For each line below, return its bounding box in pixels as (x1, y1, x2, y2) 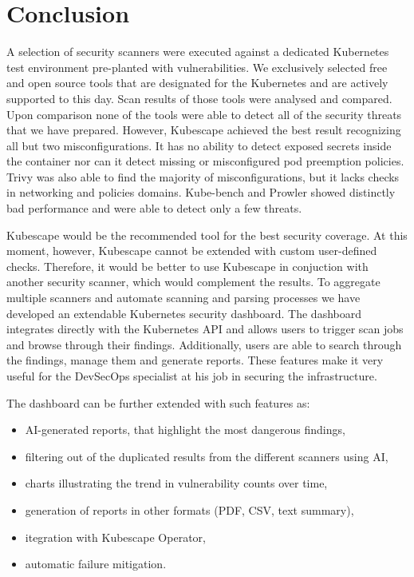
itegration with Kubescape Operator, (25, 528, 206, 545)
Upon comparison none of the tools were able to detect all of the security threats (6, 105, 402, 122)
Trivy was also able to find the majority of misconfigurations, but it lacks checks (6, 168, 400, 185)
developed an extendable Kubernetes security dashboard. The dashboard (6, 304, 362, 321)
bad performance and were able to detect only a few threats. (6, 200, 302, 217)
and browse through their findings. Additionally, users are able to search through (6, 336, 402, 352)
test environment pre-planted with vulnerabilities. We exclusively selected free (6, 58, 388, 75)
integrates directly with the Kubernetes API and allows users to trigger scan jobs (6, 320, 404, 337)
